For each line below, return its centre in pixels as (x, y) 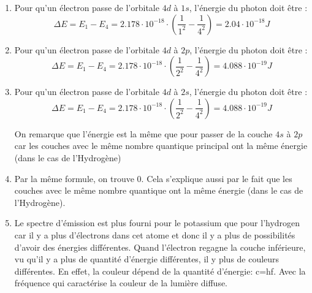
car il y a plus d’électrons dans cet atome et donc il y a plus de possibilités (155, 234)
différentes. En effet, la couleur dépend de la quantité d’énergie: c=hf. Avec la (160, 271)
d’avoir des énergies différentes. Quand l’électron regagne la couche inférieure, (160, 247)
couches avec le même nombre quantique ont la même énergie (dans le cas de (159, 190)
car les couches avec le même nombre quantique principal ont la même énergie (161, 146)
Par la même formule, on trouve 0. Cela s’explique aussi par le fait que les (153, 178)
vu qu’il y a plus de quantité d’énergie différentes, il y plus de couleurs (147, 259)
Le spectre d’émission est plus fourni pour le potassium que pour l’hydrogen (157, 223)
